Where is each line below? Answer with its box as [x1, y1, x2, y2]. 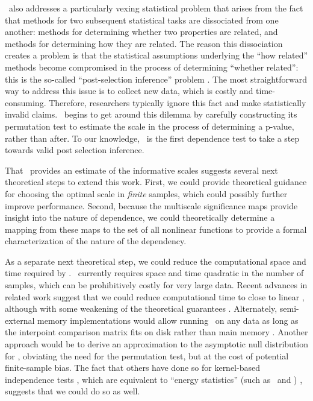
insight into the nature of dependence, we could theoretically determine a [5, 211, 275, 224]
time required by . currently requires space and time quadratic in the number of [5, 267, 304, 279]
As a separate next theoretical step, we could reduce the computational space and [5, 254, 306, 267]
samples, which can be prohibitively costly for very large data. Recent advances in [5, 279, 308, 291]
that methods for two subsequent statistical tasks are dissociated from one [5, 13, 279, 26]
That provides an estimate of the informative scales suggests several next [5, 163, 278, 176]
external [5, 314, 35, 326]
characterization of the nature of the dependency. [5, 235, 187, 247]
